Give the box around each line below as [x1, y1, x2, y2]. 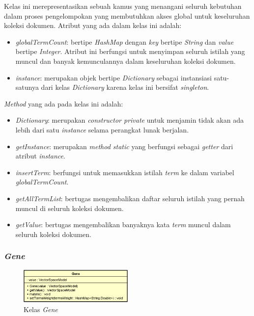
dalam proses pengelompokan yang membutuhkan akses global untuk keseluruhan [4, 10, 250, 21]
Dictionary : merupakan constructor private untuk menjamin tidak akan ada [15, 115, 244, 125]
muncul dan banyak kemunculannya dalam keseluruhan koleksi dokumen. [15, 55, 236, 66]
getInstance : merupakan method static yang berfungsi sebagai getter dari [15, 141, 233, 151]
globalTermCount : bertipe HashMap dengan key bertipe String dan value [15, 36, 234, 47]
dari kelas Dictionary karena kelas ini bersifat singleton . [41, 82, 209, 92]
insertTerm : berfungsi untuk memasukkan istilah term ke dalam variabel [15, 167, 234, 177]
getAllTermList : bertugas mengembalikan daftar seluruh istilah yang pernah [15, 193, 245, 203]
